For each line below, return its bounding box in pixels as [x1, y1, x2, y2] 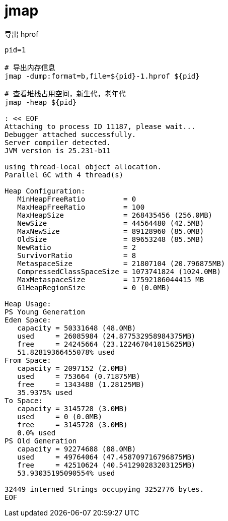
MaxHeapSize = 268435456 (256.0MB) [17, 211, 213, 219]
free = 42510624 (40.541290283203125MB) [17, 461, 196, 469]
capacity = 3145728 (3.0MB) [17, 404, 128, 413]
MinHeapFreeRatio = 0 [17, 194, 136, 203]
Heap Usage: [5, 299, 51, 308]
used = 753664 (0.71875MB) [17, 372, 140, 380]
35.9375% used [17, 388, 72, 397]
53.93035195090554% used [17, 469, 115, 477]
